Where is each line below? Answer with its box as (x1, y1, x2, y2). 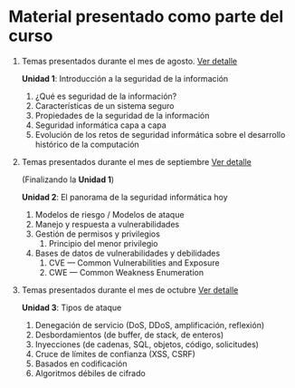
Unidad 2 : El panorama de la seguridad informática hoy (21, 191, 228, 202)
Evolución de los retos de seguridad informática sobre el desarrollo (34, 129, 286, 140)
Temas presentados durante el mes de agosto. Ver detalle (21, 55, 238, 66)
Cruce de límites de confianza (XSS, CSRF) (34, 348, 196, 359)
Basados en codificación (34, 358, 128, 369)
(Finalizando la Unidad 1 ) (21, 174, 115, 185)
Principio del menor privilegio (48, 238, 158, 248)
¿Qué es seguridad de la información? (34, 91, 177, 102)
